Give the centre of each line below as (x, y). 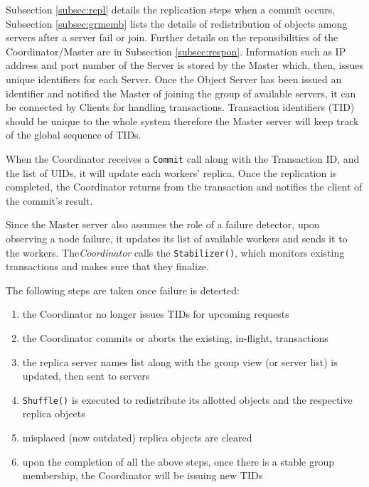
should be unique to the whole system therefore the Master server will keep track (182, 121)
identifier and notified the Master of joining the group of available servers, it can (181, 93)
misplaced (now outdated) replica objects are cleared (137, 438)
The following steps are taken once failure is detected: (123, 290)
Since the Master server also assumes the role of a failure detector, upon (163, 224)
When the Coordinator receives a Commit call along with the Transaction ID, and (183, 158)
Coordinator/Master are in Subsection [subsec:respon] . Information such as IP (176, 51)
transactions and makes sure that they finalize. (108, 266)
